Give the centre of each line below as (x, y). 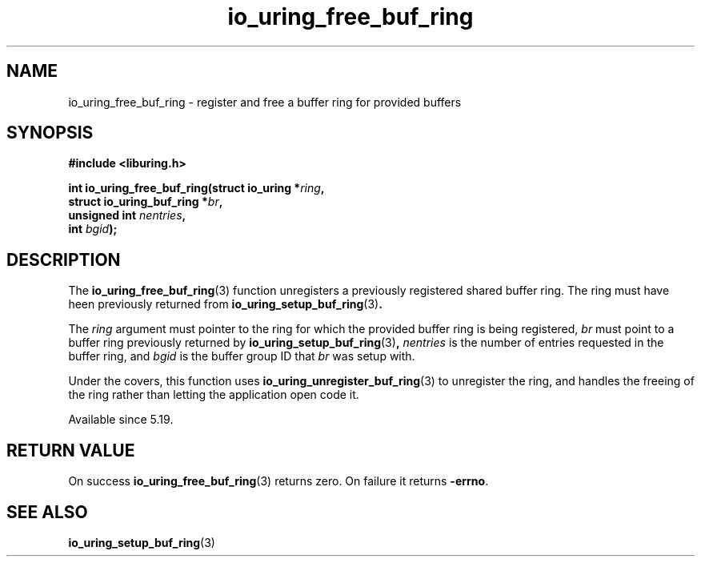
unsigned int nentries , (127, 215)
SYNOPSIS (50, 133)
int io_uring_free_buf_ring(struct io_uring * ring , (196, 188)
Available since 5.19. (121, 420)
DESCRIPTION (64, 259)
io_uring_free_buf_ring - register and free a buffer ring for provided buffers (265, 102)
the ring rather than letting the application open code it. (214, 395)
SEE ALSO (47, 512)
